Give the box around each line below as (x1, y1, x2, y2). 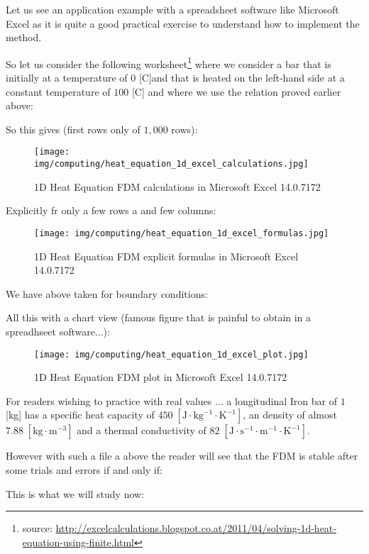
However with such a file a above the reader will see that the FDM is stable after (6, 448, 358, 463)
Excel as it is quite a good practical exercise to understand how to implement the (6, 16, 360, 31)
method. (6, 30, 42, 45)
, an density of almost (243, 407, 337, 422)
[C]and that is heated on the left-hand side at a (138, 70, 345, 85)
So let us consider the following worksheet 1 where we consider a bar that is (6, 54, 331, 71)
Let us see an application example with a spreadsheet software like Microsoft (6, 2, 339, 16)
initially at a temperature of (6, 70, 128, 85)
